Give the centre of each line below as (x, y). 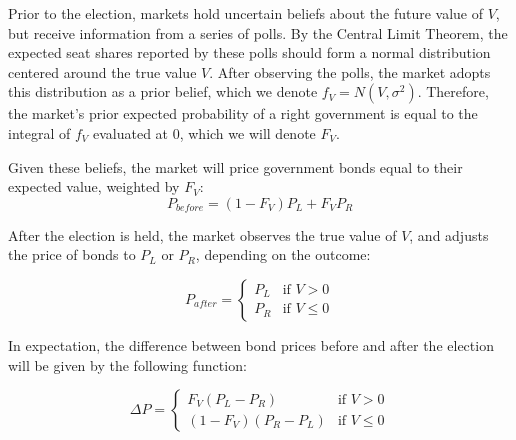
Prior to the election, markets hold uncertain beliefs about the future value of (246, 13)
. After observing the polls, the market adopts (350, 71)
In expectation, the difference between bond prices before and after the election (251, 344)
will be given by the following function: (127, 364)
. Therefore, (453, 91)
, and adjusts (449, 234)
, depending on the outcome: (283, 254)
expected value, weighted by (94, 186)
